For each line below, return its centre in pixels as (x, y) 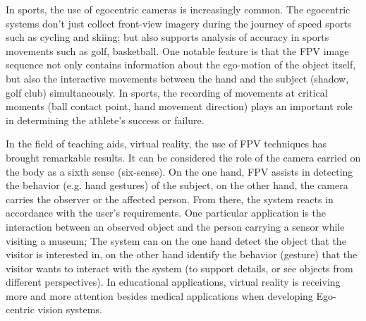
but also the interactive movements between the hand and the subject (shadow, (177, 78)
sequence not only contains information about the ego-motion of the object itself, (181, 65)
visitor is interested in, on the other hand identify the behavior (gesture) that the (182, 254)
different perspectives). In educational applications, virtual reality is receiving (173, 282)
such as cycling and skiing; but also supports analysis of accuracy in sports (167, 37)
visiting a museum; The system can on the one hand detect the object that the (176, 240)
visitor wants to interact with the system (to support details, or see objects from (179, 268)
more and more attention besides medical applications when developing (159, 295)
